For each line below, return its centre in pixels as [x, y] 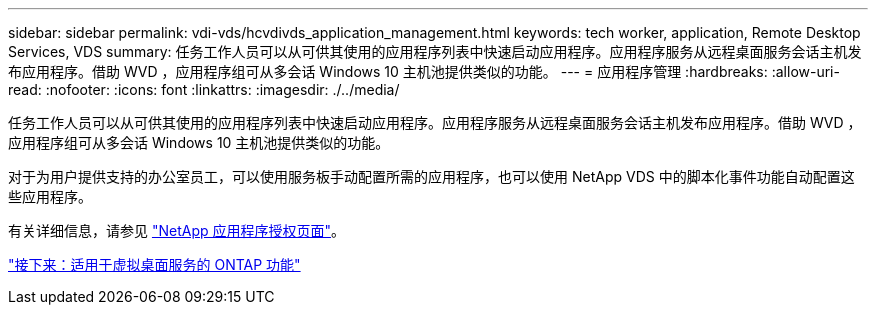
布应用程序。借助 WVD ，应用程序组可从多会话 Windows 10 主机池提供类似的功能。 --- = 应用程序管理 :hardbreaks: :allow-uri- [424, 71]
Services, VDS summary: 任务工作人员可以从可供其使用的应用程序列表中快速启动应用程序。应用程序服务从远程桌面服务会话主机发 [435, 51]
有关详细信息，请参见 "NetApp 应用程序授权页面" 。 [177, 230]
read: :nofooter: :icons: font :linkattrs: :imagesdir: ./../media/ [204, 89]
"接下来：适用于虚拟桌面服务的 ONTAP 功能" [154, 264]
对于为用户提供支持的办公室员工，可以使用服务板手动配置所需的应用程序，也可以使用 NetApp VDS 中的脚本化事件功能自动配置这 [431, 176]
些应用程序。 [50, 196]
